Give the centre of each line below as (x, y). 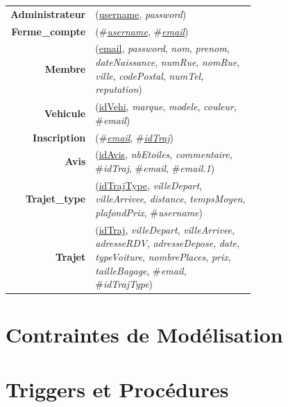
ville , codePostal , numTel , (150, 75)
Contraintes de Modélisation (144, 335)
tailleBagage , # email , (141, 270)
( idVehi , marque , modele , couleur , (166, 106)
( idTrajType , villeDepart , (149, 185)
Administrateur (48, 14)
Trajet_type (56, 199)
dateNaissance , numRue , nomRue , (168, 62)
